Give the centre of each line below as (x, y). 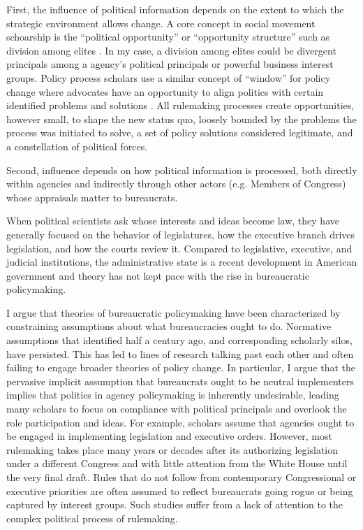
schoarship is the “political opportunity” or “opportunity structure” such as (168, 37)
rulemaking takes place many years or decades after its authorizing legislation (172, 449)
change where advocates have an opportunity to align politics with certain (165, 91)
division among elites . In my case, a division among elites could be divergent (171, 50)
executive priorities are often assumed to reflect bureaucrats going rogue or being (180, 490)
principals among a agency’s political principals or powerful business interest (170, 64)
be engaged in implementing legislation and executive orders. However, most (169, 436)
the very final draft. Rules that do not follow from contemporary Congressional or (181, 477)
